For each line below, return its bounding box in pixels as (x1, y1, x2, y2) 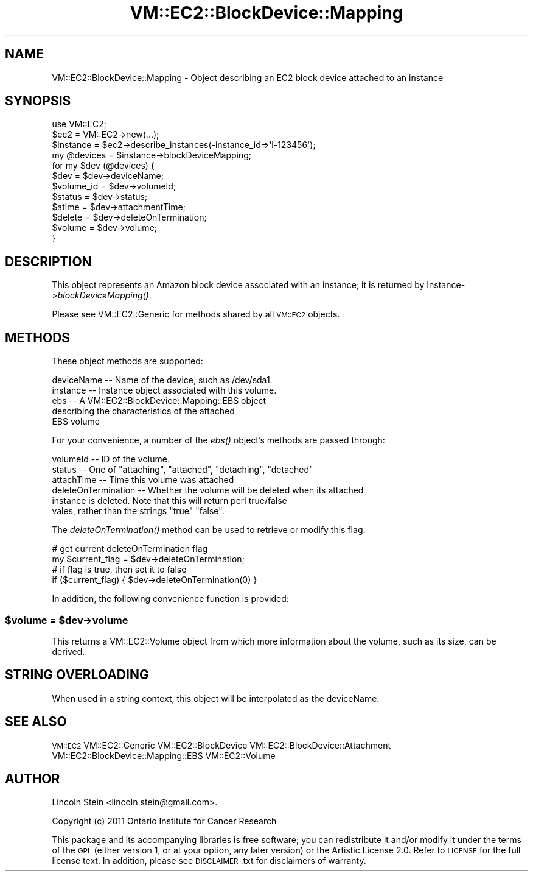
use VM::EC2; (52, 119, 106, 130)
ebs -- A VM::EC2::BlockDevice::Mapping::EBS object (52, 395, 266, 406)
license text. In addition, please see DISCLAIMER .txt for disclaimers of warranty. (52, 855, 366, 866)
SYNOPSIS (5, 93, 71, 109)
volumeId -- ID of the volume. (52, 454, 170, 465)
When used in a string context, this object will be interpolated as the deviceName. (52, 693, 380, 704)
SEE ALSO (5, 714, 67, 730)
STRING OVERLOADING (5, 667, 149, 683)
